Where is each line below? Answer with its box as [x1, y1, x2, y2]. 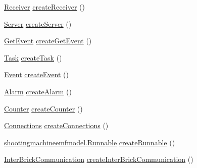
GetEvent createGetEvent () [4, 35, 92, 46]
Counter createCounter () [4, 103, 83, 114]
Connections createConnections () [4, 120, 109, 131]
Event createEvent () [4, 69, 69, 80]
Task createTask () [4, 52, 62, 63]
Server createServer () [4, 18, 72, 29]
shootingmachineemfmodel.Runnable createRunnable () [4, 137, 175, 147]
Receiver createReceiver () [4, 2, 85, 12]
